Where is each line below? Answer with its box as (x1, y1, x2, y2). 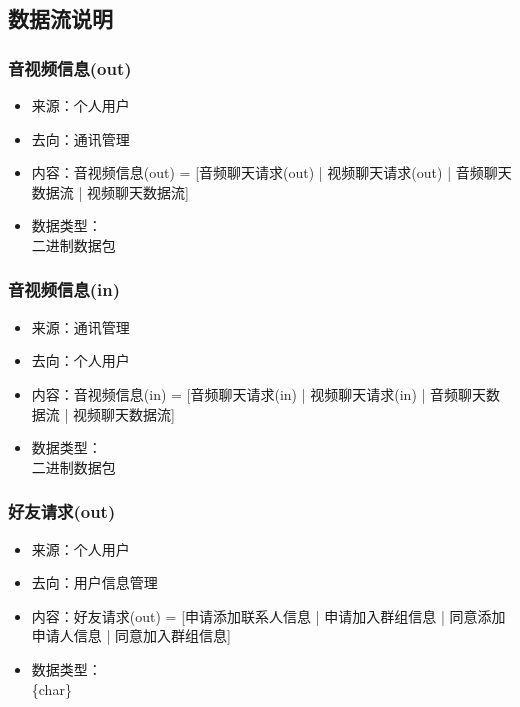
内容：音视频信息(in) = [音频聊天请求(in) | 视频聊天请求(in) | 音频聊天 (31, 383, 487, 404)
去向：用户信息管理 (31, 572, 158, 593)
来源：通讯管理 (31, 316, 130, 337)
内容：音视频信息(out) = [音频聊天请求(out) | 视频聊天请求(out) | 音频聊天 (31, 162, 512, 183)
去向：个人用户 (31, 350, 130, 371)
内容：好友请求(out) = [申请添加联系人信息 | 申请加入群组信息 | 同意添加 (31, 605, 506, 626)
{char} (31, 678, 72, 699)
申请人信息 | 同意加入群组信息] (31, 625, 231, 646)
